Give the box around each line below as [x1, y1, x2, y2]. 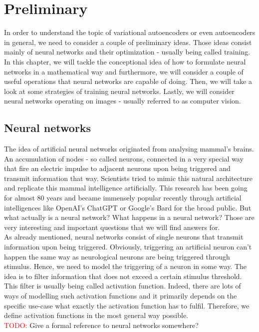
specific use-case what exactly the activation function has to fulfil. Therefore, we [4, 300, 250, 310]
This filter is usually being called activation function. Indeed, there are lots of [4, 280, 241, 291]
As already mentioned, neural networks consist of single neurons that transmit [4, 231, 244, 242]
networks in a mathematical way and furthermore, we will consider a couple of [4, 66, 244, 76]
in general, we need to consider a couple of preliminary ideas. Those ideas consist [4, 36, 252, 47]
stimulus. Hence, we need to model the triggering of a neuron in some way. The [4, 261, 247, 271]
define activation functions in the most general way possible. [4, 310, 189, 320]
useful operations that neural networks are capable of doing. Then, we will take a [4, 76, 252, 86]
